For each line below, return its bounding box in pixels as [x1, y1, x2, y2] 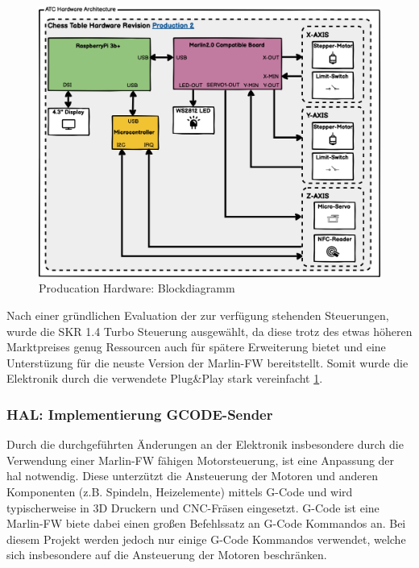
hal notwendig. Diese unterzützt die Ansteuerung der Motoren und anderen [6, 467, 379, 484]
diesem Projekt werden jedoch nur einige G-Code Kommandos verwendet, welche [6, 530, 406, 547]
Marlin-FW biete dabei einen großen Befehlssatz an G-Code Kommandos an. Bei [6, 515, 406, 532]
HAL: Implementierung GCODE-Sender [6, 404, 273, 424]
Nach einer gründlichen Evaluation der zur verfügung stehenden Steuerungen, [6, 306, 389, 323]
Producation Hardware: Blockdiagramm [39, 280, 235, 296]
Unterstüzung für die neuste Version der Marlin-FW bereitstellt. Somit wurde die [6, 354, 409, 371]
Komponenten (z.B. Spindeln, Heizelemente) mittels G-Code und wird [6, 483, 353, 500]
